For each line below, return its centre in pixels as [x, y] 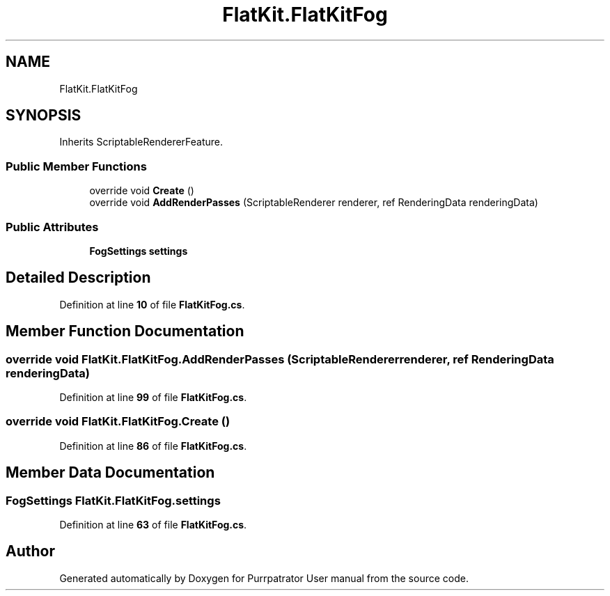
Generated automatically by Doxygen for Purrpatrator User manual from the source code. [264, 578]
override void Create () [142, 191]
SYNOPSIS [44, 116]
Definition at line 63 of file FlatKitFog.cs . [153, 524]
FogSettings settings [139, 251]
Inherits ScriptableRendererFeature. [141, 142]
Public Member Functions [76, 166]
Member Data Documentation [110, 473]
